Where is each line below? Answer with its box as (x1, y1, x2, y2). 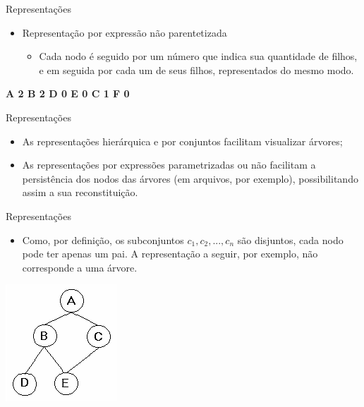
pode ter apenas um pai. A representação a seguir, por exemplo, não (22, 246, 318, 261)
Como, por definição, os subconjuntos (22, 232, 184, 247)
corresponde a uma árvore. (22, 260, 138, 274)
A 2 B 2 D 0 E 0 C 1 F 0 (6, 86, 130, 101)
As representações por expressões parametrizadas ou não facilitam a (22, 157, 316, 172)
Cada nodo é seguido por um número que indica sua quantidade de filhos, (39, 49, 358, 63)
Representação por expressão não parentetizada (22, 25, 227, 40)
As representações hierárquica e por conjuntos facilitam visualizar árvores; (22, 133, 343, 148)
